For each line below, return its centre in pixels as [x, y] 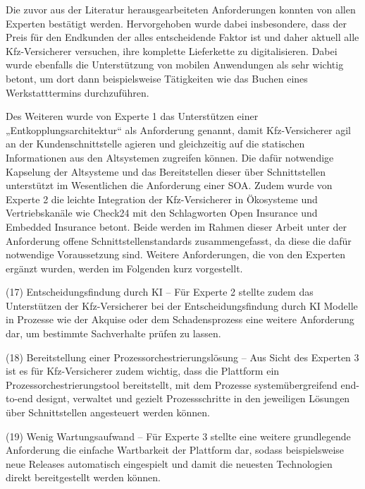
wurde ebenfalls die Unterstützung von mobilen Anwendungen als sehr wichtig [175, 65]
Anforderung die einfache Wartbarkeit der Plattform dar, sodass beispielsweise [175, 450]
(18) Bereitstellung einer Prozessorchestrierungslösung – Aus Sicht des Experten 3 [182, 357]
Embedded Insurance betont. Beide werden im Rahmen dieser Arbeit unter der [176, 226]
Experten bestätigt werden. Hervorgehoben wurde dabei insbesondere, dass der [176, 23]
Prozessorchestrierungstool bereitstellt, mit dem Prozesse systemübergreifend [172, 384]
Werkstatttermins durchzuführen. [78, 92]
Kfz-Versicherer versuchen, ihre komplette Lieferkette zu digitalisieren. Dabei [172, 50]
